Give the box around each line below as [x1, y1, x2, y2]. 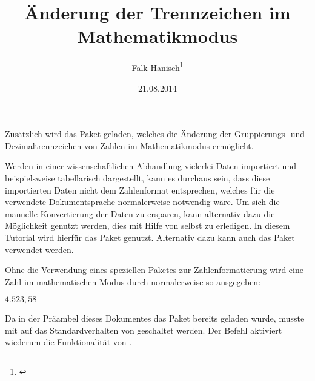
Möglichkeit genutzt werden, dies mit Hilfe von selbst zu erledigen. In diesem [5, 219, 290, 232]
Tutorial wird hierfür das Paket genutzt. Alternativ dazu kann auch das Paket [5, 231, 295, 243]
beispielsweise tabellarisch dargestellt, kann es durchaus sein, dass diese [5, 171, 270, 184]
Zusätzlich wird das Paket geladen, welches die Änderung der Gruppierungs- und [5, 127, 305, 140]
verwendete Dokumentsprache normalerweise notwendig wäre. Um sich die [5, 195, 280, 208]
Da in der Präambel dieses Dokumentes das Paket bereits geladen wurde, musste [5, 312, 305, 325]
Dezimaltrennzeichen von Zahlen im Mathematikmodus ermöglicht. [5, 139, 254, 152]
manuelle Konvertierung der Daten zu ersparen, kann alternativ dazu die [5, 207, 275, 220]
